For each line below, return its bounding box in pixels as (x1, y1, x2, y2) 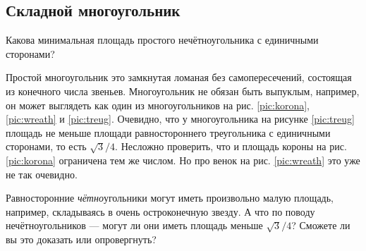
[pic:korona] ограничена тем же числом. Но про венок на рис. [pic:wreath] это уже (6, 152, 360, 167)
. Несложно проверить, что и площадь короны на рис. (115, 139, 347, 154)
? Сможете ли (291, 218, 350, 233)
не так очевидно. (6, 166, 78, 181)
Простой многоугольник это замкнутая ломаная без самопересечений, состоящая (6, 70, 352, 85)
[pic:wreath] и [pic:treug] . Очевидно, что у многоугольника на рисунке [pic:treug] (6, 111, 355, 126)
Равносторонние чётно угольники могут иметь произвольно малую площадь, (6, 190, 334, 205)
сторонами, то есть (6, 139, 87, 154)
